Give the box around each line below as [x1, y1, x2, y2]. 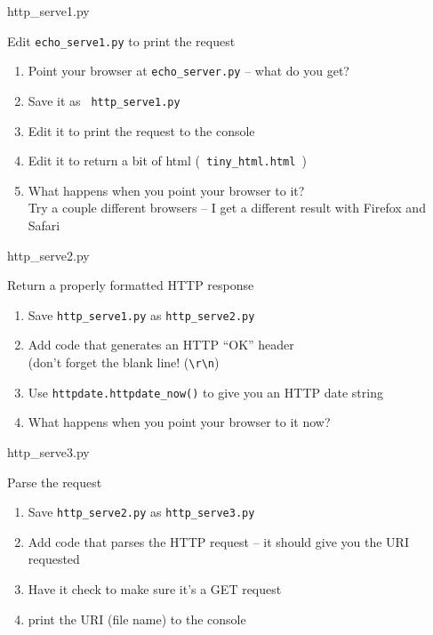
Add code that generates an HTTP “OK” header [28, 335, 294, 354]
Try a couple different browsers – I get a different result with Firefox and [28, 198, 426, 217]
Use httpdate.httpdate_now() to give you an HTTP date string [28, 382, 383, 401]
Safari [28, 216, 60, 234]
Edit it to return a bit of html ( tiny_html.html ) [28, 151, 307, 170]
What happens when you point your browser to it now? [28, 413, 331, 431]
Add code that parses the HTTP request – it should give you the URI [28, 532, 409, 551]
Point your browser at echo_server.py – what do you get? [28, 61, 349, 80]
